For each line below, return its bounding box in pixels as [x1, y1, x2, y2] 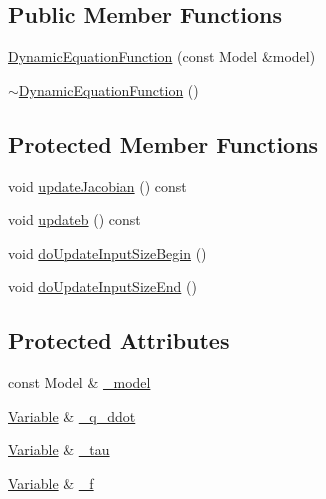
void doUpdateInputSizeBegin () [8, 242, 207, 263]
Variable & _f [8, 472, 94, 493]
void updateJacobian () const [8, 175, 187, 196]
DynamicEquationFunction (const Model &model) [8, 46, 316, 67]
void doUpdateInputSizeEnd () [8, 276, 197, 297]
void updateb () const [8, 209, 141, 230]
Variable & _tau [8, 439, 110, 460]
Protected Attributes [8, 325, 230, 356]
